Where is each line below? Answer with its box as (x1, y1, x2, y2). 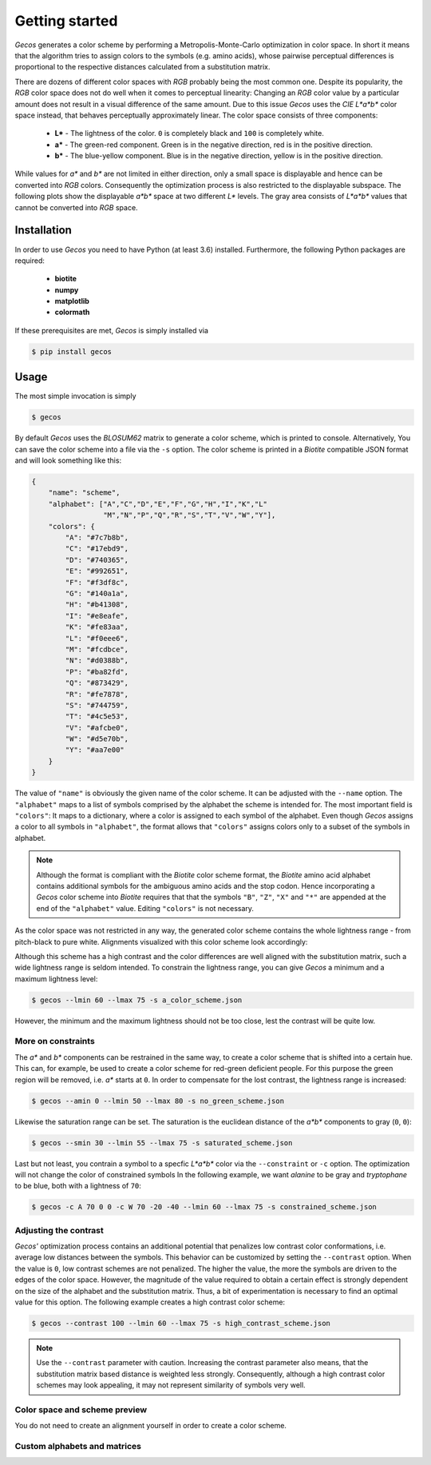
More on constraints (14, 1036, 95, 1047)
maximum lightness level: (14, 973, 98, 983)
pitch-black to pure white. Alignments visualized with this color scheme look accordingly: (14, 937, 308, 946)
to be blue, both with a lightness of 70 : (14, 1181, 141, 1191)
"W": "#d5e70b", (65, 734, 129, 743)
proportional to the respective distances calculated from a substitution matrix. (14, 62, 271, 72)
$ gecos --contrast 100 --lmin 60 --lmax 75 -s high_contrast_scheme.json (31, 1319, 331, 1328)
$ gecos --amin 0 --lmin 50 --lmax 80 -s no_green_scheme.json (31, 1096, 285, 1105)
